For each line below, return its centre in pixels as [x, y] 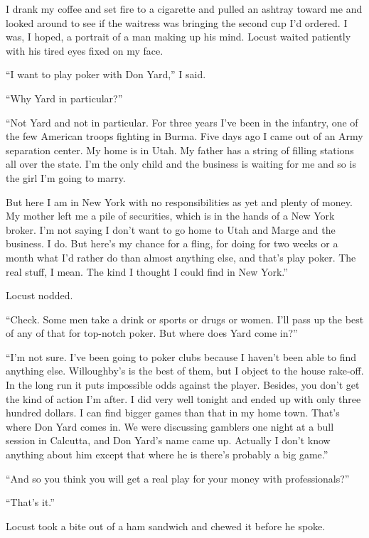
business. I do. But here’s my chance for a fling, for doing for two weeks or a [172, 243]
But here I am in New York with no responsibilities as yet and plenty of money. [179, 201]
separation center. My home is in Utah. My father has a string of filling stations [180, 150]
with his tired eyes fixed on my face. [85, 50]
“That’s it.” [30, 502]
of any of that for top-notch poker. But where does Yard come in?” [152, 333]
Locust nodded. [39, 295]
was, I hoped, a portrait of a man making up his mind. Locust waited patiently [178, 37]
